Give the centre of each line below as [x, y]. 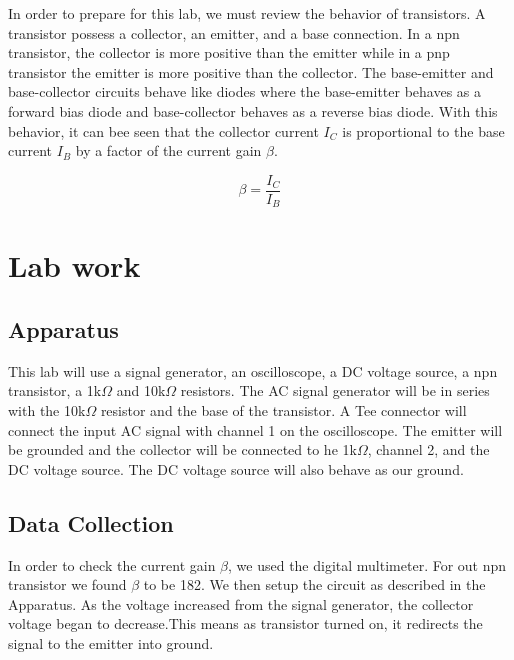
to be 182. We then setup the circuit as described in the [314, 584]
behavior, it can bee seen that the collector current [163, 130]
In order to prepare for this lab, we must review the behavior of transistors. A [247, 13]
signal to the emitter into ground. [111, 642]
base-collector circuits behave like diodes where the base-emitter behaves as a [245, 91]
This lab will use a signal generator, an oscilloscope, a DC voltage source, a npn [253, 370]
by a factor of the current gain [168, 150]
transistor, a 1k [55, 390]
